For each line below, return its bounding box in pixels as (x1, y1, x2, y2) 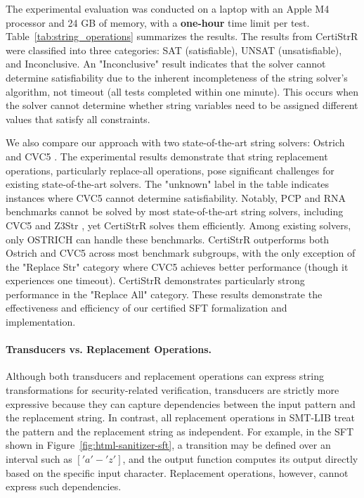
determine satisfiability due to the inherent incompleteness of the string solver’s (6, 70, 348, 84)
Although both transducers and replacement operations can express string (6, 369, 324, 383)
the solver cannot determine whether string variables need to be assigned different (6, 98, 358, 113)
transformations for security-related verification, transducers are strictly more (6, 383, 339, 397)
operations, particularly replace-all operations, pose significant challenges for (6, 162, 334, 177)
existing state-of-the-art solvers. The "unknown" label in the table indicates (6, 177, 330, 191)
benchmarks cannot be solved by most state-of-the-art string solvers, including (6, 204, 344, 219)
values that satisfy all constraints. (6, 111, 150, 126)
